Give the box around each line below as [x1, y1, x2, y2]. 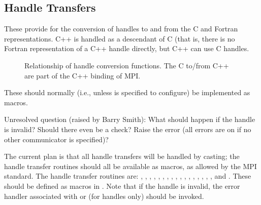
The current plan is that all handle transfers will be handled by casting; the [4, 151, 240, 161]
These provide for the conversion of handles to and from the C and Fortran [4, 23, 238, 34]
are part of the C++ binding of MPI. [24, 70, 141, 80]
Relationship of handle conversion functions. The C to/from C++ [24, 60, 229, 70]
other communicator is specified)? [4, 134, 109, 144]
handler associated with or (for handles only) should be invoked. [4, 190, 204, 201]
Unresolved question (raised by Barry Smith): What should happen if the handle [4, 114, 255, 125]
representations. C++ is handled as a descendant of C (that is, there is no [4, 33, 235, 44]
